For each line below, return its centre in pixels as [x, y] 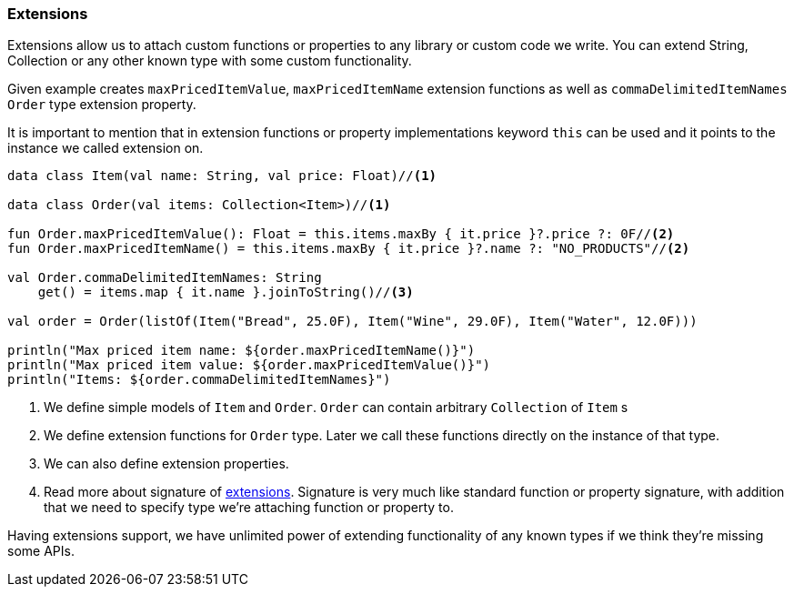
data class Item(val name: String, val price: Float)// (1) [222, 176]
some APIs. [41, 551]
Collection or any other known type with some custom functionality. [210, 61]
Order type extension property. [102, 105]
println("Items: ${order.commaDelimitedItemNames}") [199, 380]
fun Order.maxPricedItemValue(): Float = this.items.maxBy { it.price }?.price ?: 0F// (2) [341, 234]
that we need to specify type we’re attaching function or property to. [249, 508]
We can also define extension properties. [166, 464]
